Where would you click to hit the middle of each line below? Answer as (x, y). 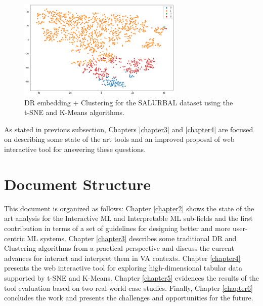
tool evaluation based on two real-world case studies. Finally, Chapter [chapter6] (128, 288)
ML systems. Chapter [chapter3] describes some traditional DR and (132, 238)
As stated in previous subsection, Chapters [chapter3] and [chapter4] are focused (129, 129)
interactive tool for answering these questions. (75, 149)
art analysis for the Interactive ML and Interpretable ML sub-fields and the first (128, 218)
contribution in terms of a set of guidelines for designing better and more (117, 228)
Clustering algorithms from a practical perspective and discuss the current (119, 248)
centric (14, 238)
